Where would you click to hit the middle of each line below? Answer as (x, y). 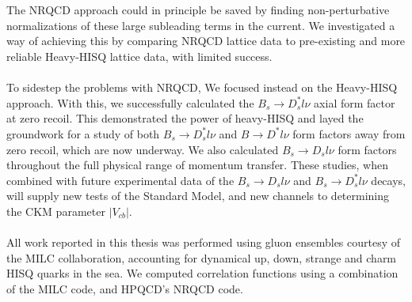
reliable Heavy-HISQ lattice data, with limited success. (139, 56)
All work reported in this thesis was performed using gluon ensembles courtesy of (204, 242)
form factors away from (349, 133)
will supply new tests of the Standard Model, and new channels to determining (198, 196)
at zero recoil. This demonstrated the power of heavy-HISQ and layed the (185, 118)
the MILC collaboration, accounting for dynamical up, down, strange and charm (202, 257)
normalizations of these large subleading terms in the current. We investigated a (201, 25)
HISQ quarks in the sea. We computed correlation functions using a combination (202, 273)
